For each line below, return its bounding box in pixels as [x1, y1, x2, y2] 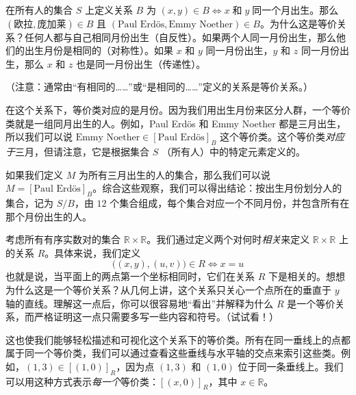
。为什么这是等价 [259, 16, 337, 30]
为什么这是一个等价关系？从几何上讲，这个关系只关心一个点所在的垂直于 [5, 282, 331, 296]
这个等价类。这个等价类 [220, 129, 326, 144]
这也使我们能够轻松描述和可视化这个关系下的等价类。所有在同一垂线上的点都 [5, 332, 351, 346]
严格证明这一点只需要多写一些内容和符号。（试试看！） [34, 309, 279, 324]
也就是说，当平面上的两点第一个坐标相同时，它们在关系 [5, 269, 255, 283]
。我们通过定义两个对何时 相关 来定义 [147, 232, 310, 246]
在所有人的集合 [5, 3, 73, 16]
